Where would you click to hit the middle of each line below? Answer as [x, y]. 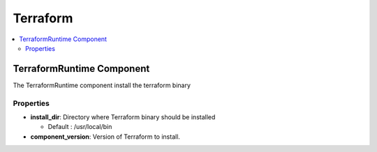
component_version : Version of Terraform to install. [105, 137]
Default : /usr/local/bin [80, 127]
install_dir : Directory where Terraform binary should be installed [123, 117]
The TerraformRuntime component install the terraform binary [102, 85]
